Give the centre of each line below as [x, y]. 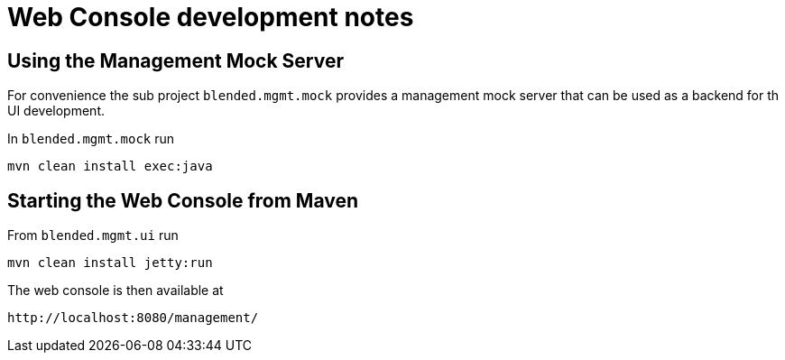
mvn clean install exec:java [110, 166]
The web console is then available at [115, 291]
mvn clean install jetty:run [110, 263]
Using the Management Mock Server [176, 60]
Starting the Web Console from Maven [183, 200]
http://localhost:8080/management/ [133, 318]
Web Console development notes [211, 17]
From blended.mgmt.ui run [93, 235]
